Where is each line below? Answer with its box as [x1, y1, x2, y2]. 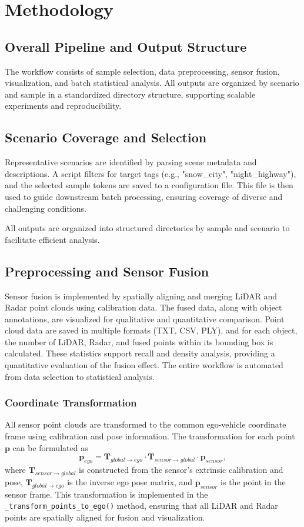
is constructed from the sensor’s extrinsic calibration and [79, 463, 283, 476]
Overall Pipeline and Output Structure [5, 37, 247, 55]
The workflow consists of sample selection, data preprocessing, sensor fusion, [5, 65, 280, 77]
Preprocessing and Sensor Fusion [5, 262, 209, 280]
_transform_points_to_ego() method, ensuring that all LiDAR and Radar [5, 499, 278, 512]
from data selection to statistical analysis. [5, 370, 155, 382]
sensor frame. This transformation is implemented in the [5, 488, 208, 500]
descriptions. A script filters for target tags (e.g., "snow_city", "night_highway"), [5, 167, 296, 179]
